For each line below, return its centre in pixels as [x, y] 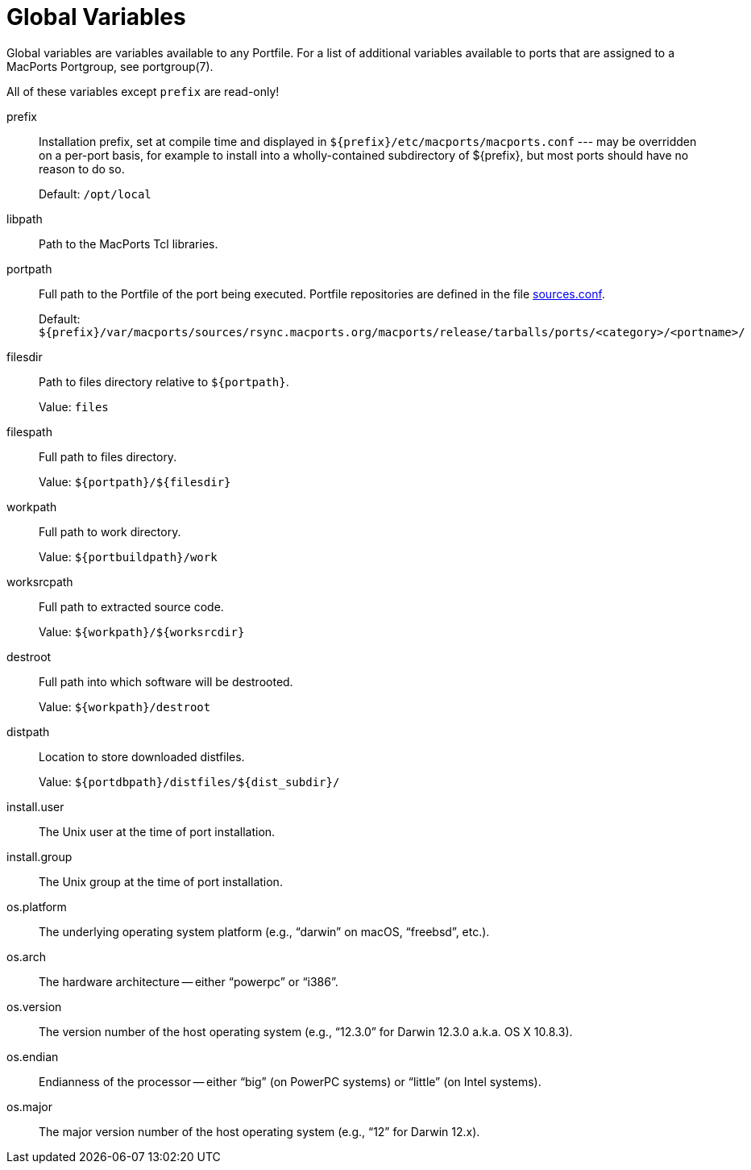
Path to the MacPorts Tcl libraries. [129, 244]
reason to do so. [82, 169]
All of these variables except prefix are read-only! [143, 91]
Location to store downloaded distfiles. [142, 756]
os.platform [37, 906]
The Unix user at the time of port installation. [157, 831]
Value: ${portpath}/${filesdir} [135, 481]
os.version [34, 1006]
